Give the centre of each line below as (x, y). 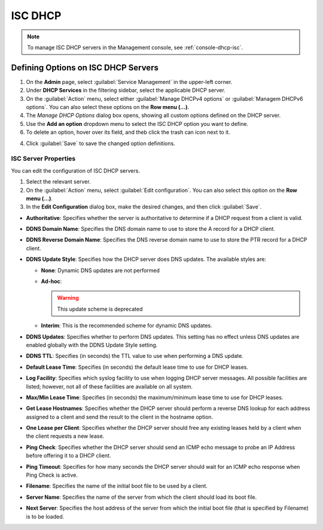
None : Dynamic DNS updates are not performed (100, 270)
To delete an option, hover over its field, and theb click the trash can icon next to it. (128, 132)
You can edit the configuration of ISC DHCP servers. (76, 170)
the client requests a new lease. (65, 436)
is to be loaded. (45, 516)
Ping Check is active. (52, 475)
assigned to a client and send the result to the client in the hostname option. (120, 417)
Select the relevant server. (58, 182)
